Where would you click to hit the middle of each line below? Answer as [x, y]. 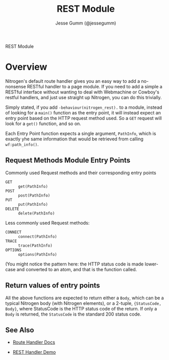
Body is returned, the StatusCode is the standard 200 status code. [73, 314]
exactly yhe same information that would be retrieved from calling [75, 139]
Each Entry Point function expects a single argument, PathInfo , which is [81, 133]
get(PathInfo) [33, 186]
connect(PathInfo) [38, 236]
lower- [151, 264]
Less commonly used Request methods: [47, 223]
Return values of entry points [53, 286]
